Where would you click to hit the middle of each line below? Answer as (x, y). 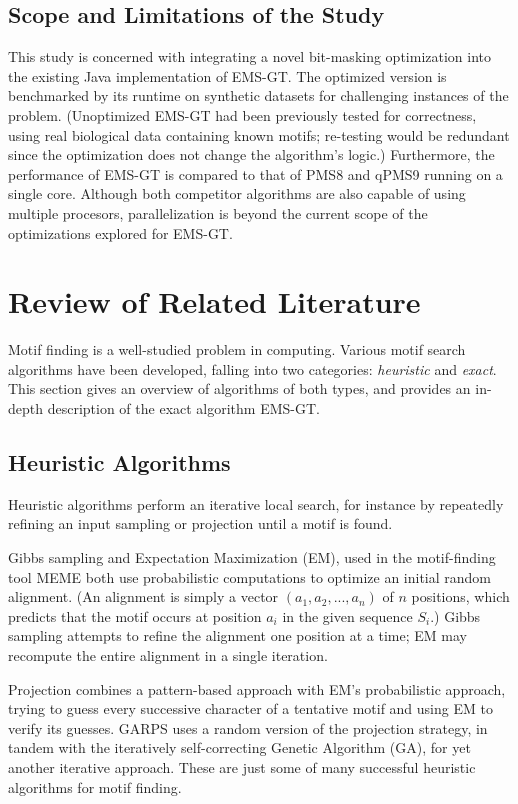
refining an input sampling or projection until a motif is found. (200, 523)
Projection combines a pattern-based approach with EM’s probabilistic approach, (257, 688)
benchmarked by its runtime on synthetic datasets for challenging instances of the (258, 95)
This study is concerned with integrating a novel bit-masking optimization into (250, 56)
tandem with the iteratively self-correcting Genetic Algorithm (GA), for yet (239, 747)
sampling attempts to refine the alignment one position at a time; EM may (237, 635)
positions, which (460, 596)
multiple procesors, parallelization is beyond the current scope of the (218, 212)
